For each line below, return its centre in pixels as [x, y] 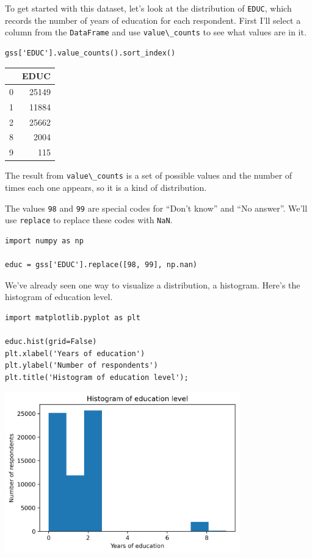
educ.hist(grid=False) [51, 342]
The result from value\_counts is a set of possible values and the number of [149, 175]
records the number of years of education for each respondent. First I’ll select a [153, 20]
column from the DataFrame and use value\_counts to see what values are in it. [156, 32]
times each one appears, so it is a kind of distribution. [106, 187]
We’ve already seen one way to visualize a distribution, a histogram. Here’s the [153, 284]
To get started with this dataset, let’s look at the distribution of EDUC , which [148, 8]
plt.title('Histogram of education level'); [97, 377]
